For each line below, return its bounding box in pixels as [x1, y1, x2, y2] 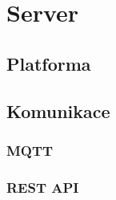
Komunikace [6, 98, 110, 123]
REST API [6, 177, 79, 197]
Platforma [6, 51, 91, 76]
